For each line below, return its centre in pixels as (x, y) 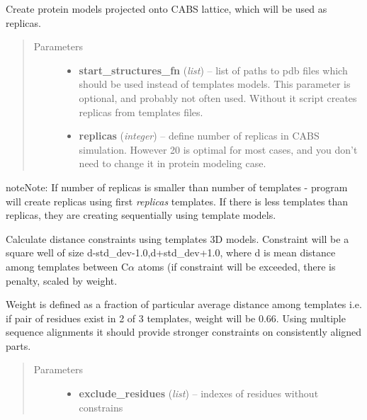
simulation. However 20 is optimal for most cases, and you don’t (218, 149)
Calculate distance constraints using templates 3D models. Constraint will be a (177, 238)
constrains (101, 407)
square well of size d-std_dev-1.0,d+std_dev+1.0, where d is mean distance (171, 252)
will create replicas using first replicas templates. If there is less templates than (177, 201)
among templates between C (67, 266)
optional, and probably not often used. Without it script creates (218, 97)
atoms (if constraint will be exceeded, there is (237, 266)
